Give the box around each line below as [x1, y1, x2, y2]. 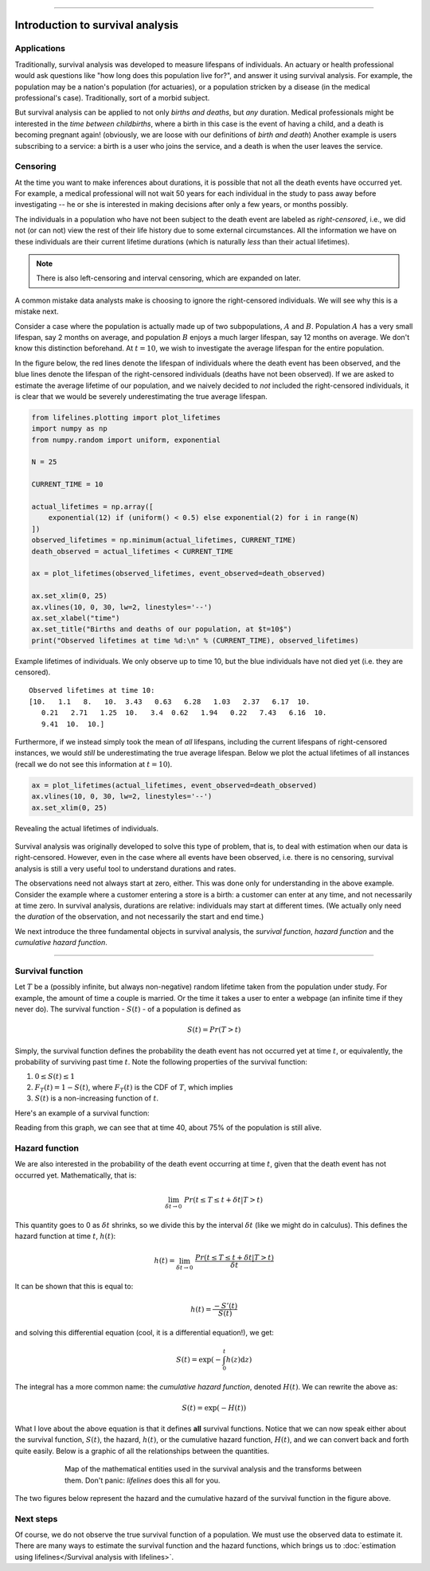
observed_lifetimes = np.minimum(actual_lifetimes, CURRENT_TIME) [31, 536, 296, 545]
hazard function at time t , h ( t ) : [14, 1231, 115, 1241]
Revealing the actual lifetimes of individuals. [14, 823, 159, 833]
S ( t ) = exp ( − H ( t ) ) [182, 1403, 247, 1413]
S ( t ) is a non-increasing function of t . [34, 1093, 159, 1103]
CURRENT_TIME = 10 [31, 480, 104, 489]
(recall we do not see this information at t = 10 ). [14, 759, 173, 768]
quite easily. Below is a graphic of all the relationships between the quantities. [14, 1446, 270, 1456]
